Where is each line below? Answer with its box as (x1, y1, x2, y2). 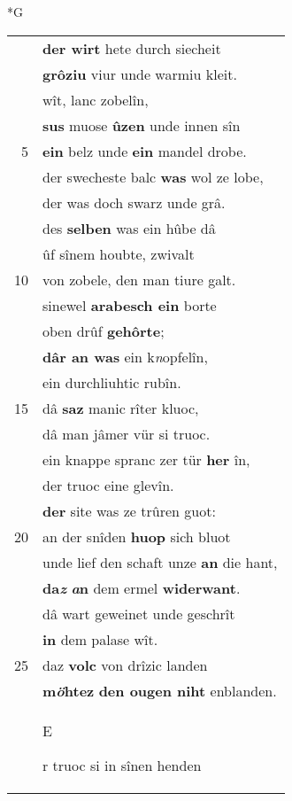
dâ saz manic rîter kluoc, (42, 397, 199, 418)
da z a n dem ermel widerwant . (42, 577, 241, 598)
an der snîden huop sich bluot (42, 525, 231, 547)
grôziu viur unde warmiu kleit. (42, 63, 237, 84)
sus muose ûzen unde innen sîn (42, 114, 241, 136)
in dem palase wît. (42, 628, 158, 649)
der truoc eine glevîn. (42, 474, 174, 495)
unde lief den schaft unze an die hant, (42, 551, 278, 572)
